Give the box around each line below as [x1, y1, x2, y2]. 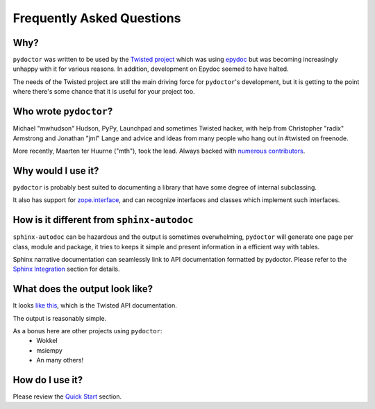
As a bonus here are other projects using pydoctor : [12, 326, 162, 335]
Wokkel [36, 337, 58, 345]
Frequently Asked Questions [12, 10, 181, 26]
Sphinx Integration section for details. [12, 265, 120, 274]
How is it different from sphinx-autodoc [12, 214, 194, 226]
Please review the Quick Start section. [12, 392, 122, 401]
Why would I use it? [12, 165, 99, 176]
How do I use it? [12, 374, 83, 385]
